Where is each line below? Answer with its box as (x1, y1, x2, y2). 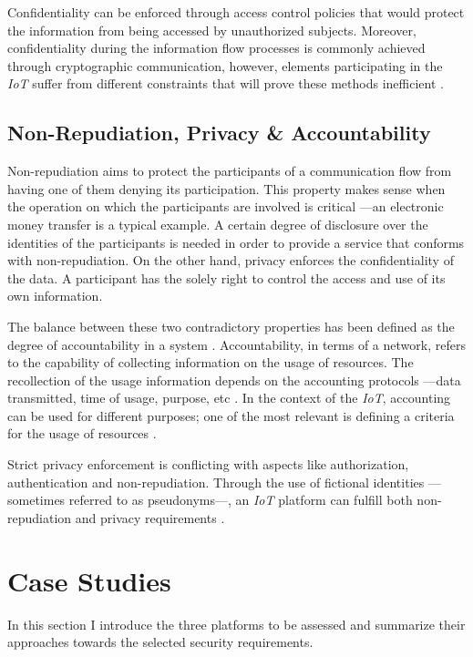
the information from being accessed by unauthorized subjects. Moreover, (7, 20, 416, 39)
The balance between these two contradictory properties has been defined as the (7, 316, 455, 335)
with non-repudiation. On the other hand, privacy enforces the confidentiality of (7, 251, 454, 270)
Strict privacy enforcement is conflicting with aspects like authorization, (7, 455, 409, 474)
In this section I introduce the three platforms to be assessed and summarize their (7, 614, 466, 633)
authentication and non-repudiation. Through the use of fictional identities (7, 472, 425, 491)
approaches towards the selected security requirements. (7, 632, 314, 652)
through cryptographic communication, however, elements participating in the (7, 56, 443, 75)
